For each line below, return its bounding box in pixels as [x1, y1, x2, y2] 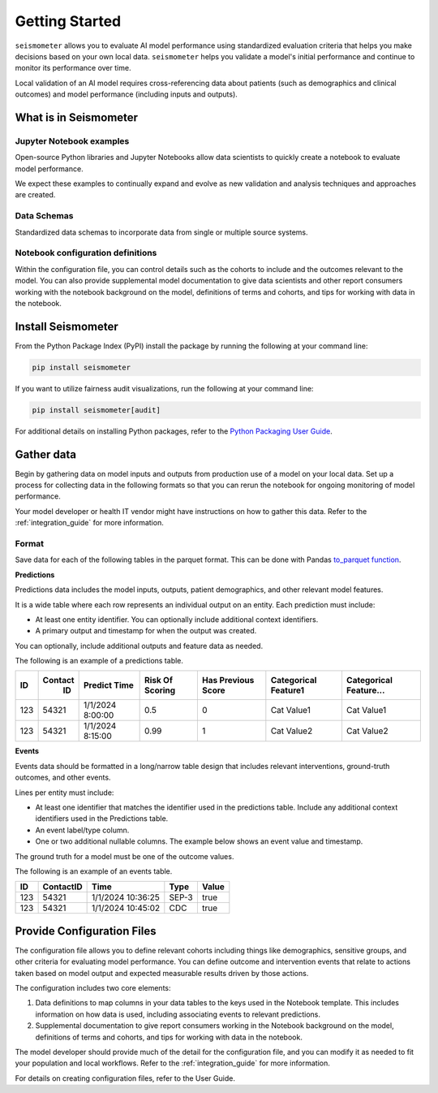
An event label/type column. [35, 825, 130, 835]
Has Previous [201, 675, 255, 686]
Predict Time [83, 680, 134, 691]
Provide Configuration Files [15, 924, 157, 938]
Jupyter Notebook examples [15, 135, 130, 146]
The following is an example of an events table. [15, 866, 173, 876]
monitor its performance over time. [15, 63, 131, 73]
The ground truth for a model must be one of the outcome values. [15, 851, 234, 861]
